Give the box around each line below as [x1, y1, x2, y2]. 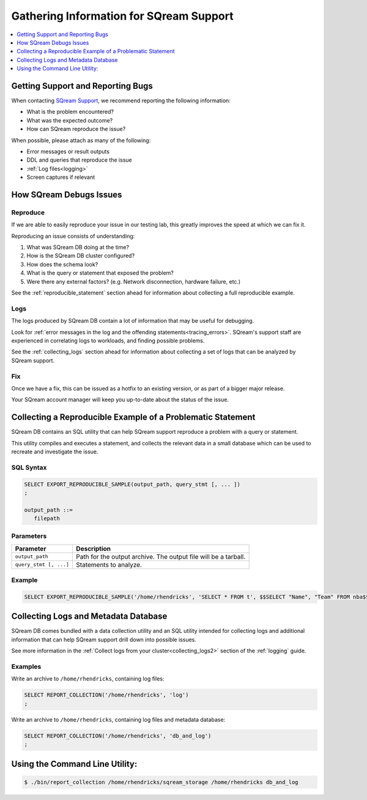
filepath [34, 515, 61, 522]
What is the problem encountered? [26, 108, 114, 116]
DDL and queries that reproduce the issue [26, 156, 132, 164]
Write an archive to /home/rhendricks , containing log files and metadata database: [11, 715, 226, 723]
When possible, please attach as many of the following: [11, 137, 151, 144]
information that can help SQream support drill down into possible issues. [11, 636, 197, 643]
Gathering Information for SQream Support [11, 9, 234, 23]
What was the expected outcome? [26, 116, 113, 124]
